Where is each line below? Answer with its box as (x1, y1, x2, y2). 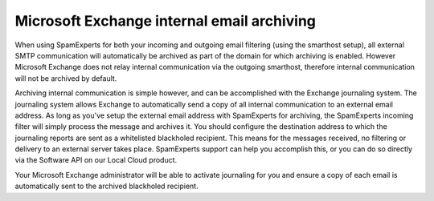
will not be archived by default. (14, 73, 117, 83)
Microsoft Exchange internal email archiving (14, 12, 317, 30)
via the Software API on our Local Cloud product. (14, 155, 178, 165)
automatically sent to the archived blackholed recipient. (14, 181, 199, 191)
